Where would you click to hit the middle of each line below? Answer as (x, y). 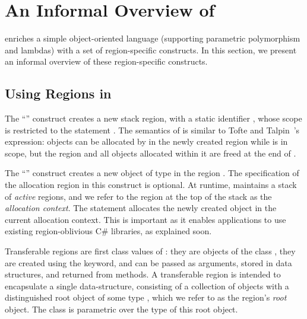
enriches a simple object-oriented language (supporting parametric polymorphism (153, 38)
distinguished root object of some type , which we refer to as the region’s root (146, 297)
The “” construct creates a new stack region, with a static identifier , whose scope (153, 118)
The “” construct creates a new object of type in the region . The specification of (152, 173)
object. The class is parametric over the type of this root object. (121, 309)
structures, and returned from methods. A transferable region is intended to (143, 274)
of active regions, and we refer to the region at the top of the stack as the (138, 196)
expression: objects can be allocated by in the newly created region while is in (146, 141)
